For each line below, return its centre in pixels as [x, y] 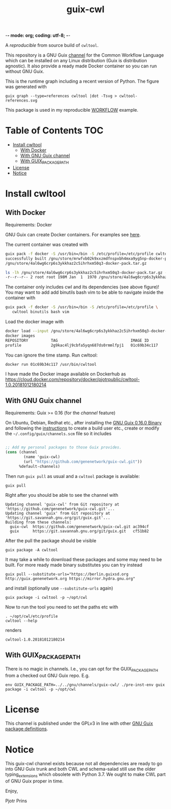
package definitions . [27, 729]
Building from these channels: [38, 522]
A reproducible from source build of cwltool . [52, 45]
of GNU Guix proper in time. [34, 781]
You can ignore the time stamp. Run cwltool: [51, 355]
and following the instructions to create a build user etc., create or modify [82, 428]
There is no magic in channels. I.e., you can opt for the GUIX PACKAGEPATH [82, 669]
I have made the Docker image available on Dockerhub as [66, 374]
